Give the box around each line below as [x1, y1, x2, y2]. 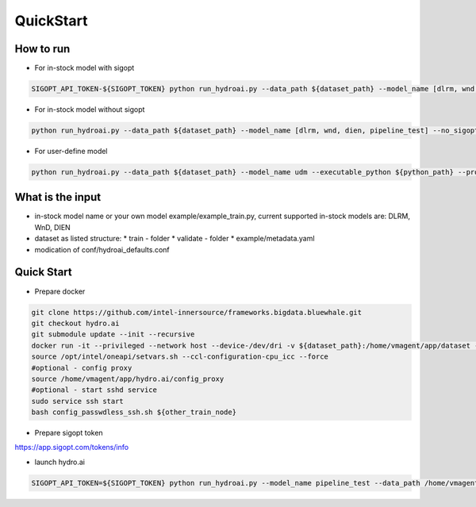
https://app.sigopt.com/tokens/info [14, 443, 129, 452]
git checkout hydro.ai [31, 318, 120, 328]
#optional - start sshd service [31, 386, 158, 394]
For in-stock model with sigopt [34, 63, 135, 73]
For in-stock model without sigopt [34, 105, 145, 114]
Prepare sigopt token [34, 428, 103, 438]
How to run [14, 42, 71, 56]
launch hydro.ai [34, 457, 85, 467]
